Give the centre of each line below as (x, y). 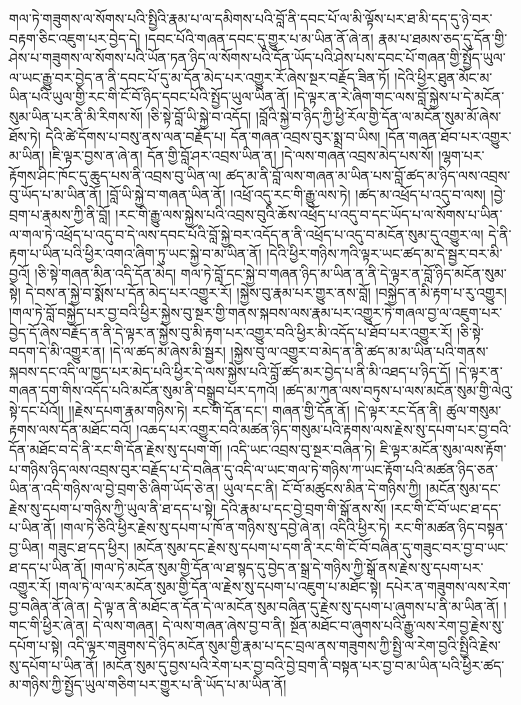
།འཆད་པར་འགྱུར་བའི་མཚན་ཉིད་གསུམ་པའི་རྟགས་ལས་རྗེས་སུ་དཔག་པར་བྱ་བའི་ (324, 429)
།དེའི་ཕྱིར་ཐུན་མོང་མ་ (443, 76)
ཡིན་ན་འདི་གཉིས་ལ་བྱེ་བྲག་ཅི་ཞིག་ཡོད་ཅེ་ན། (114, 488)
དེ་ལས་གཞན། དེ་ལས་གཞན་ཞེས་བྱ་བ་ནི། (189, 625)
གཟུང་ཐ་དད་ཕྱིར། (88, 547)
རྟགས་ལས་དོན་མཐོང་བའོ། (70, 429)
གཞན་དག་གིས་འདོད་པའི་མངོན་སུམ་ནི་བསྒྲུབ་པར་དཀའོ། (143, 390)
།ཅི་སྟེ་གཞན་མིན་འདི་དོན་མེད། (105, 272)
